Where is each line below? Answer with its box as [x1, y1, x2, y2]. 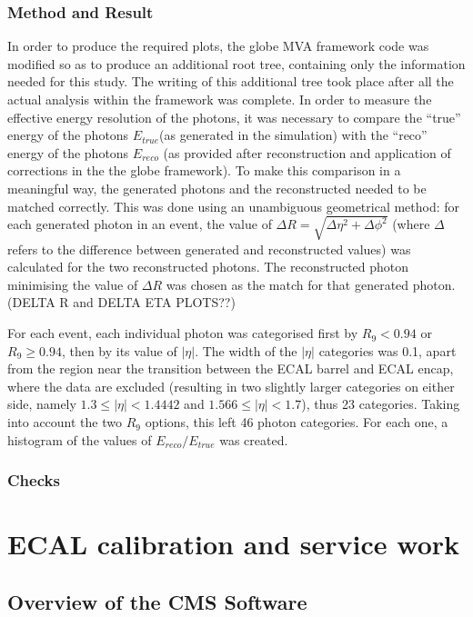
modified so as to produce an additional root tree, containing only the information [7, 54, 466, 73]
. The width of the [195, 341, 297, 360]
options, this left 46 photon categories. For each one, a [145, 413, 448, 432]
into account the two [7, 413, 122, 432]
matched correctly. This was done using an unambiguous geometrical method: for [7, 196, 460, 215]
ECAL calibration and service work [7, 525, 460, 562]
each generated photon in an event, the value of [7, 214, 272, 234]
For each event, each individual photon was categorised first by [7, 323, 358, 343]
